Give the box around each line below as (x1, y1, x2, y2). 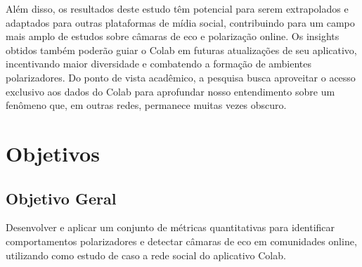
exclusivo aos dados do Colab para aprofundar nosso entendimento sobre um (6, 84, 335, 98)
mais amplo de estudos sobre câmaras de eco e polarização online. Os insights (6, 29, 340, 44)
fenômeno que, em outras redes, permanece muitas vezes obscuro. (6, 98, 287, 112)
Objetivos (6, 138, 100, 167)
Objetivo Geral (6, 187, 117, 209)
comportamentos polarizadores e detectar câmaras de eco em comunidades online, (6, 233, 357, 248)
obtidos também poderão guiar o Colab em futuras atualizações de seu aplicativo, (6, 42, 357, 57)
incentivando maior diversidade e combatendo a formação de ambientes (6, 56, 312, 71)
